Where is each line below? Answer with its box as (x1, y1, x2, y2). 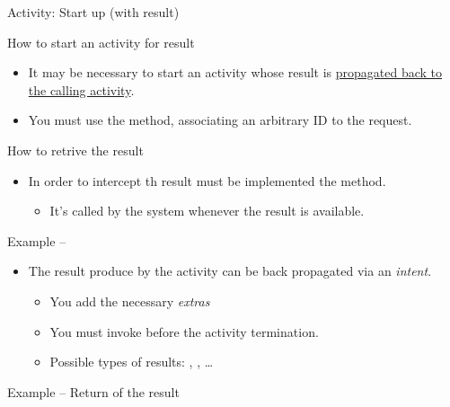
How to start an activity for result (7, 32, 195, 51)
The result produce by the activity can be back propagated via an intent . (28, 261, 432, 280)
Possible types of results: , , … (49, 352, 214, 371)
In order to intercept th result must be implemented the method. (28, 171, 386, 190)
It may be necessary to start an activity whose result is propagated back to (28, 63, 443, 82)
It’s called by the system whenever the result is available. (49, 201, 365, 220)
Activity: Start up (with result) (7, 3, 180, 21)
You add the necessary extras (49, 291, 210, 310)
